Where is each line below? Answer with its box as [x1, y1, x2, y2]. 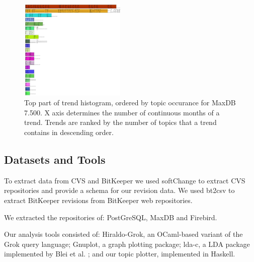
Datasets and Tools [4, 152, 106, 167]
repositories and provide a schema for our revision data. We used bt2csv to [4, 185, 235, 195]
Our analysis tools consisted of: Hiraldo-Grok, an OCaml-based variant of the [4, 229, 243, 239]
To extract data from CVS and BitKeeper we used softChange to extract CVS [4, 175, 245, 185]
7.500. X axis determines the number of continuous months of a [24, 107, 220, 117]
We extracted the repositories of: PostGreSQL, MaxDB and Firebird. [4, 212, 217, 222]
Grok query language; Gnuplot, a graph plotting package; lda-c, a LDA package [4, 238, 250, 249]
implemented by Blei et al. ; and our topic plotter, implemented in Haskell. [4, 248, 235, 259]
